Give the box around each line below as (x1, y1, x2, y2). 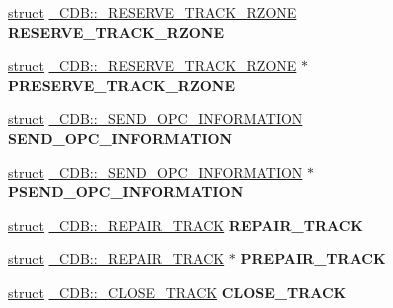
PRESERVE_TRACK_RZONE (8, 74, 236, 95)
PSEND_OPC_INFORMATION (8, 181, 244, 202)
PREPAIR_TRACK (240, 248, 386, 269)
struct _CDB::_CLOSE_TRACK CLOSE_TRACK (8, 281, 347, 302)
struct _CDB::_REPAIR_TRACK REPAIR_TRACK (8, 214, 363, 235)
